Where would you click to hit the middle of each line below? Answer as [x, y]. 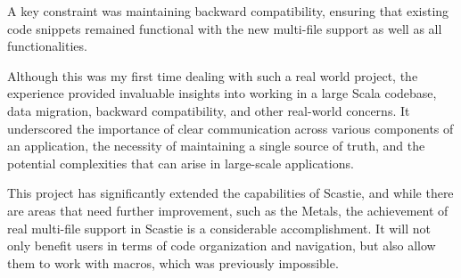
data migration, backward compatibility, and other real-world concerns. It [209, 110]
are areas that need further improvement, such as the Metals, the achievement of [228, 210]
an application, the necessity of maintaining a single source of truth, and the [216, 146]
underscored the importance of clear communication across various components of [230, 128]
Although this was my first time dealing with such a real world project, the [213, 75]
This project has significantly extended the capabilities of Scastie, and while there [230, 193]
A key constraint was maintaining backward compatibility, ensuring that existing [228, 11]
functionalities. [47, 46]
